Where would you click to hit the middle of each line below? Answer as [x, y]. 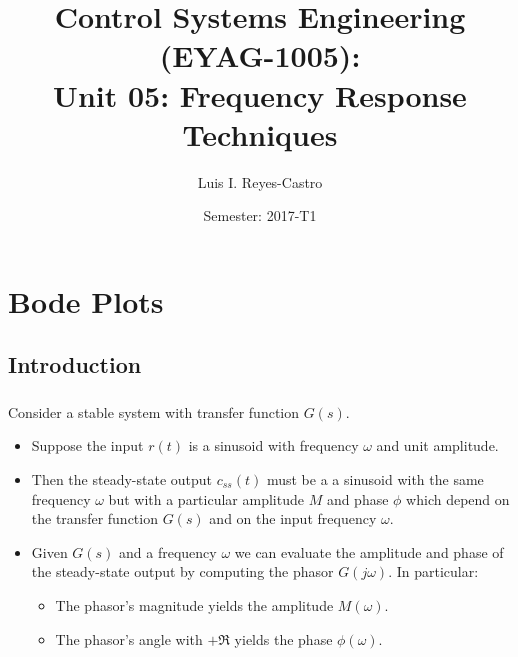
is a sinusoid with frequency [273, 445]
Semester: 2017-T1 [260, 215]
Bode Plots [86, 300]
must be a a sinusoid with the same [375, 478]
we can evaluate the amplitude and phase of [369, 551]
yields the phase [283, 638]
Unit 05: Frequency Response [260, 94]
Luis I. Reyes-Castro [260, 181]
